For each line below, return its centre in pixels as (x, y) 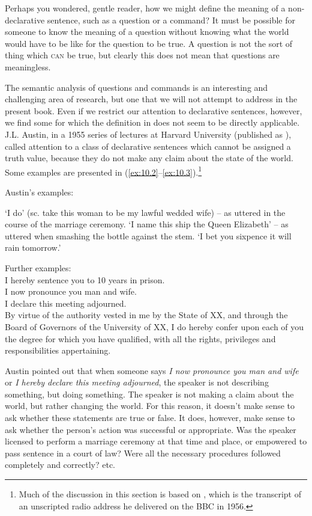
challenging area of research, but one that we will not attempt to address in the (151, 99)
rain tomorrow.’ (33, 247)
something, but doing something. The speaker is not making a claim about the (149, 394)
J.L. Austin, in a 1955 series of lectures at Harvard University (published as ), (148, 134)
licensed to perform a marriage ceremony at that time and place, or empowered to (156, 441)
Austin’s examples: (39, 192)
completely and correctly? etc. (60, 465)
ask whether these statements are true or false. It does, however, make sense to (150, 418)
